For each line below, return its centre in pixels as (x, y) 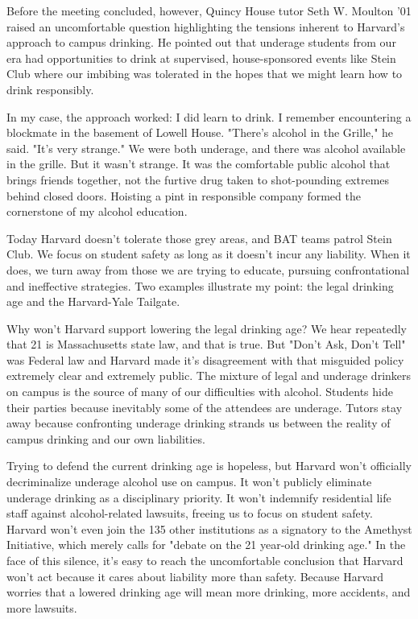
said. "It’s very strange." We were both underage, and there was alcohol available (206, 148)
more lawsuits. (42, 607)
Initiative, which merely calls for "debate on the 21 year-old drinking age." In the (206, 545)
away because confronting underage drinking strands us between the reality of (199, 423)
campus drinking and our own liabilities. (106, 438)
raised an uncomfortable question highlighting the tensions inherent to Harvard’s (206, 26)
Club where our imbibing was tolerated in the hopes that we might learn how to (205, 74)
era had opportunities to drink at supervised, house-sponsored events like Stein (201, 58)
